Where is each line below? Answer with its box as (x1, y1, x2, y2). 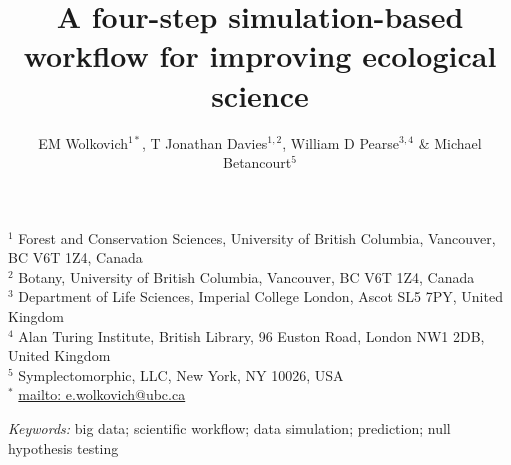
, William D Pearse (282, 132, 399, 153)
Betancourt (223, 152, 292, 173)
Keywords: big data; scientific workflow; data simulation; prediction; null (8, 418, 451, 439)
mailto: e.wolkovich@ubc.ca (18, 384, 186, 405)
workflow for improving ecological (23, 35, 497, 76)
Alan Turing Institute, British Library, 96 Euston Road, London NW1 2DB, (18, 325, 485, 346)
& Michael (418, 132, 482, 153)
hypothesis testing (8, 437, 119, 458)
